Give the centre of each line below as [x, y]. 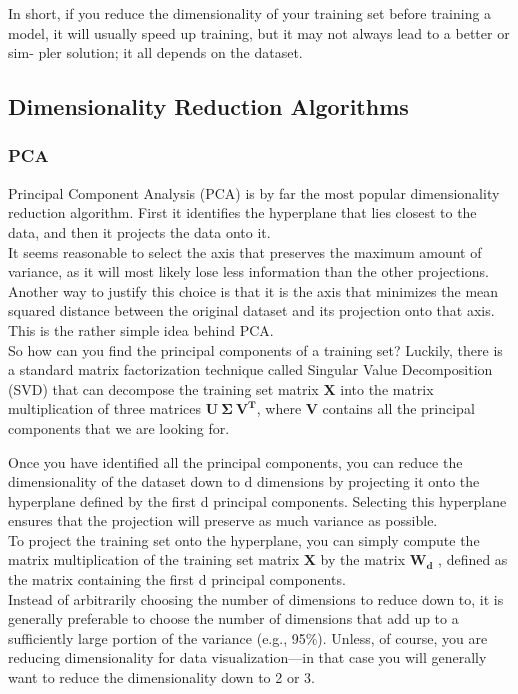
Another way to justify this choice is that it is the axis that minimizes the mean [253, 290]
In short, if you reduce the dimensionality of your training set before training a [250, 13]
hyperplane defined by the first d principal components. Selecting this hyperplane [257, 500]
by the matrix [363, 559]
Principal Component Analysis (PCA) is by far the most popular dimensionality [254, 192]
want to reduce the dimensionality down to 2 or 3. [161, 677]
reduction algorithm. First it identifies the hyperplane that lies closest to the [242, 212]
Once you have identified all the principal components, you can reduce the [235, 461]
